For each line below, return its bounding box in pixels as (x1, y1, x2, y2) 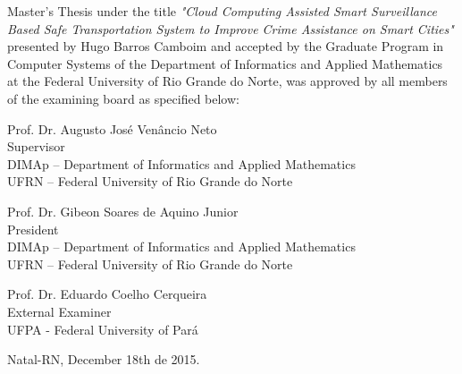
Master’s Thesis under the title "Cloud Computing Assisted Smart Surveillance (7, 2, 437, 20)
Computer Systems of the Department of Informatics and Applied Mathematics (7, 54, 443, 72)
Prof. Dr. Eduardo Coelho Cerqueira (7, 285, 207, 303)
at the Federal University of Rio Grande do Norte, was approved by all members (7, 72, 448, 90)
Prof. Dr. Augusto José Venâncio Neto (7, 119, 217, 138)
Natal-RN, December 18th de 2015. (7, 350, 200, 369)
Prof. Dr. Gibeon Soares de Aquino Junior (7, 201, 239, 220)
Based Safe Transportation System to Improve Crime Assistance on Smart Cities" (7, 19, 454, 38)
